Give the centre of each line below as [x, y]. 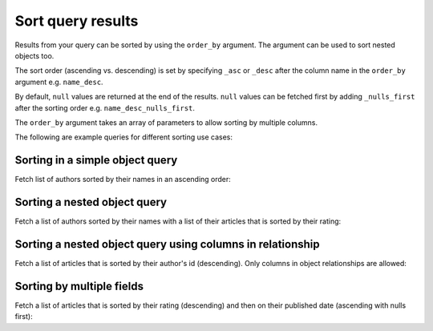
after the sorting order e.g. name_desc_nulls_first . [105, 107]
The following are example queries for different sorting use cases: [123, 137]
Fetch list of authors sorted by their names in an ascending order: [123, 180]
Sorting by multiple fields [79, 286]
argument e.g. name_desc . [59, 82]
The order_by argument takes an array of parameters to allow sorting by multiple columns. [166, 122]
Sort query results [77, 21]
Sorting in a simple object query [96, 160]
